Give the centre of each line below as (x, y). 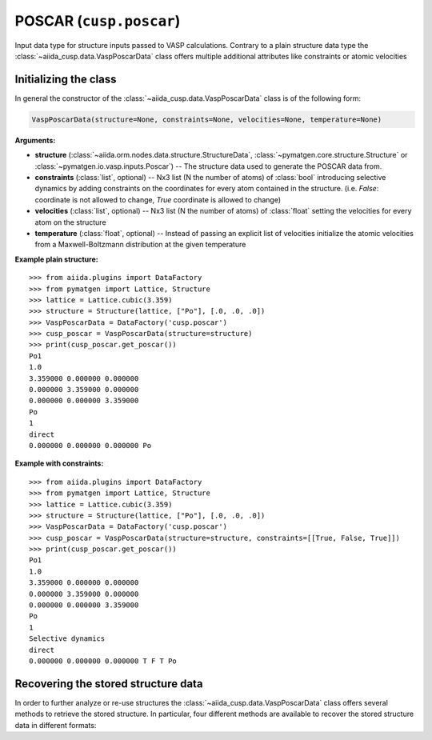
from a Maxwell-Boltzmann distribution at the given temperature (140, 245)
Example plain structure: (57, 259)
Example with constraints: (59, 463)
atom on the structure (71, 222)
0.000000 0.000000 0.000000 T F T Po (103, 661)
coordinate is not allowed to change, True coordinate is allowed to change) (158, 199)
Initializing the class (66, 79)
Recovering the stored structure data (109, 684)
